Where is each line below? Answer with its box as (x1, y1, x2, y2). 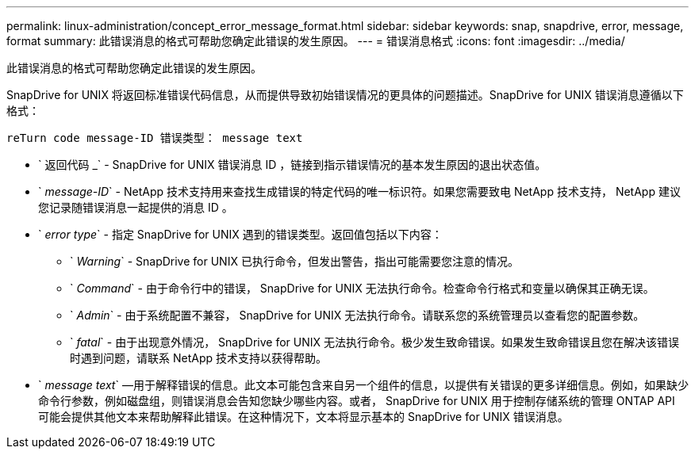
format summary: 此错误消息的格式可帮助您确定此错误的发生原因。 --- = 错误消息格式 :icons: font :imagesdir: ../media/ (6, 34, 625, 48)
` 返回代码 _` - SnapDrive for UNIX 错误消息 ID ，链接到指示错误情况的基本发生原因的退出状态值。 (38, 158, 547, 171)
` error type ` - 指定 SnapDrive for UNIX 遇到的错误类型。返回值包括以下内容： (38, 227, 443, 241)
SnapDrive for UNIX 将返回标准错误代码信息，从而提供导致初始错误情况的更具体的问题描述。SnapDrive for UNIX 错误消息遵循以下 (6, 88, 684, 101)
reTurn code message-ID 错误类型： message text (6, 132, 303, 144)
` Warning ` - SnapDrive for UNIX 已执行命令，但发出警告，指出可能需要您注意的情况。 (70, 254, 519, 268)
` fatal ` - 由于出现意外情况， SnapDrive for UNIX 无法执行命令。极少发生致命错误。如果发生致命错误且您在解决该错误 (70, 335, 679, 349)
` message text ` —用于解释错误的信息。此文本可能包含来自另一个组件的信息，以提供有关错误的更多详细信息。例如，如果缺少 (38, 378, 689, 392)
